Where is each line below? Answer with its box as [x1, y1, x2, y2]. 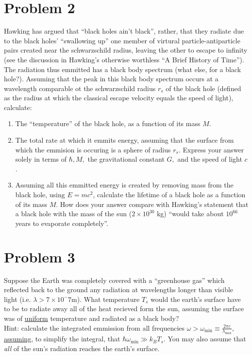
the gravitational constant [87, 154, 165, 164]
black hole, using [15, 189, 65, 200]
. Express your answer [178, 144, 244, 154]
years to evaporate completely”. [15, 218, 108, 228]
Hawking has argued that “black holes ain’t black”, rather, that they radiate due [4, 26, 244, 36]
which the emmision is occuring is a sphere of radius [15, 144, 171, 154]
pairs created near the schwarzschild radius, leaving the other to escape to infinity [4, 45, 248, 55]
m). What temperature [71, 294, 140, 304]
